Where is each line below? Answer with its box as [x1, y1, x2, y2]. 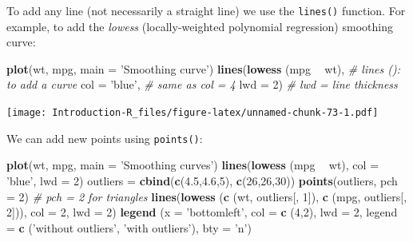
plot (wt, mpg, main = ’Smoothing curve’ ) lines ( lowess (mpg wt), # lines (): [6, 60, 400, 77]
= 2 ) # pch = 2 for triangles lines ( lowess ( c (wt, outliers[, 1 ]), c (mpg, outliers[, [6, 188, 407, 204]
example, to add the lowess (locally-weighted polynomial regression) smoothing [6, 18, 393, 34]
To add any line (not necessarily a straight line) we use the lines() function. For [6, 2, 406, 18]
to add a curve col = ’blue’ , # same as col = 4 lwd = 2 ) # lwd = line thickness [6, 76, 398, 93]
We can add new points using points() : [6, 129, 203, 146]
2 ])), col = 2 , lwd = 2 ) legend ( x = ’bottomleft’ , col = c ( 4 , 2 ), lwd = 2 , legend [6, 204, 398, 220]
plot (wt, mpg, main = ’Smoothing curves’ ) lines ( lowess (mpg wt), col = [6, 157, 379, 173]
